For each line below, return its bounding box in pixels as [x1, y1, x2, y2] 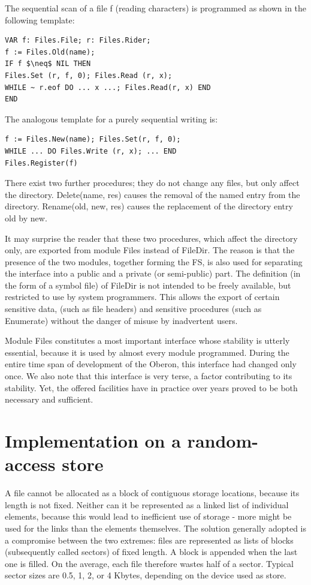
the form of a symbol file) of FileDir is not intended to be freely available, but [5, 278, 291, 291]
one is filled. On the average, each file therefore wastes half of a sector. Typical [5, 557, 294, 569]
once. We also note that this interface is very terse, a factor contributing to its [5, 370, 292, 382]
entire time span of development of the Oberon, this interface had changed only [5, 358, 297, 370]
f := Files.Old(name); [5, 47, 95, 56]
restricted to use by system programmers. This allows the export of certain [5, 290, 280, 303]
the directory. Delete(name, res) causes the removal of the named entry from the [5, 188, 300, 200]
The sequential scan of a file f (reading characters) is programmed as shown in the [5, 2, 307, 14]
